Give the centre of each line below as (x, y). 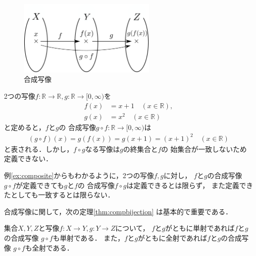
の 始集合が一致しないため (204, 149)
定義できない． (28, 159)
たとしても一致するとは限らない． (59, 195)
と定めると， (25, 127)
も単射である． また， (88, 237)
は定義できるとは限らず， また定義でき (190, 185)
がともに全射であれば (173, 237)
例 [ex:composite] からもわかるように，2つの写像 (79, 175)
